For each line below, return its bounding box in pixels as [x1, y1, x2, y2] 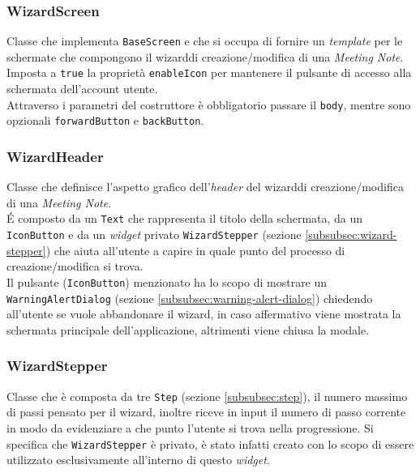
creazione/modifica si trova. [6, 258, 144, 275]
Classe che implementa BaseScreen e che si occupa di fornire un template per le [6, 32, 403, 49]
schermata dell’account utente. [6, 80, 158, 97]
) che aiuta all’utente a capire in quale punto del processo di [45, 241, 345, 258]
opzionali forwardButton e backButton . [6, 112, 204, 129]
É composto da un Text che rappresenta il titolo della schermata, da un [6, 210, 363, 227]
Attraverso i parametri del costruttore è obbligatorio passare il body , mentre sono [6, 96, 411, 113]
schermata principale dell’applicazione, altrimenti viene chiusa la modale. [6, 321, 370, 338]
